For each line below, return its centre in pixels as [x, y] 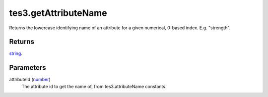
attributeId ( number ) [30, 80]
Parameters [28, 68]
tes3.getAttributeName [58, 13]
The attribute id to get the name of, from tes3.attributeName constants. [94, 86]
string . [16, 53]
